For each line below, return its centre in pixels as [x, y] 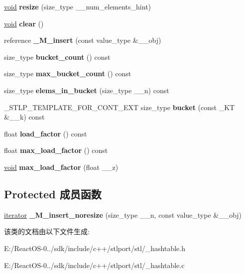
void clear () [24, 23]
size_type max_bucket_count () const [68, 73]
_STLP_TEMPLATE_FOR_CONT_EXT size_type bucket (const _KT [120, 107]
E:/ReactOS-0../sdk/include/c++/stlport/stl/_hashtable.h [95, 248]
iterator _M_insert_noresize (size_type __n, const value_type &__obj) [123, 214]
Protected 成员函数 [53, 194]
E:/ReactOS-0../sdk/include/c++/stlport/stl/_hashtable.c [94, 265]
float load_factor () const [46, 133]
